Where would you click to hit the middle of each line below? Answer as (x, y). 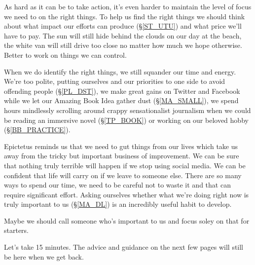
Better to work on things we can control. (65, 55)
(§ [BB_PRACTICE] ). (37, 130)
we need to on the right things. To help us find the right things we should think (125, 16)
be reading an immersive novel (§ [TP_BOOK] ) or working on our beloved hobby (126, 120)
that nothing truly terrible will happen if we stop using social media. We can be (125, 165)
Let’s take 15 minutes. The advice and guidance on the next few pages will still (124, 247)
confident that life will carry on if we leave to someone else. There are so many (123, 175)
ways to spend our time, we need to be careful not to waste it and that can (117, 185)
